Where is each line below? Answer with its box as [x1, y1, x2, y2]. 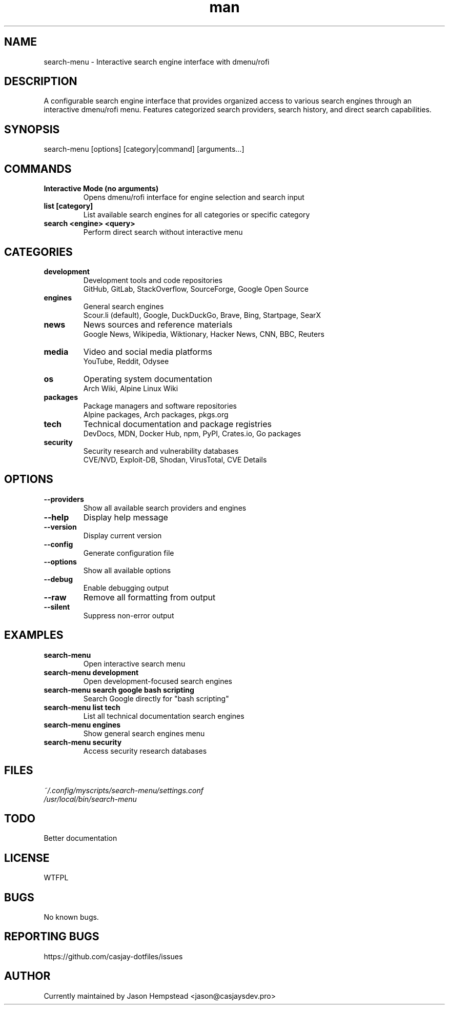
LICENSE [4, 851, 50, 864]
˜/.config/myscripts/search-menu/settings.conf [44, 785, 203, 795]
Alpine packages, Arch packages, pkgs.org [83, 410, 229, 419]
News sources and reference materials [83, 319, 233, 330]
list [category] [44, 201, 93, 211]
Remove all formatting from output [83, 592, 216, 602]
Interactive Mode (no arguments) [44, 184, 159, 193]
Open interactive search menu [83, 659, 186, 668]
